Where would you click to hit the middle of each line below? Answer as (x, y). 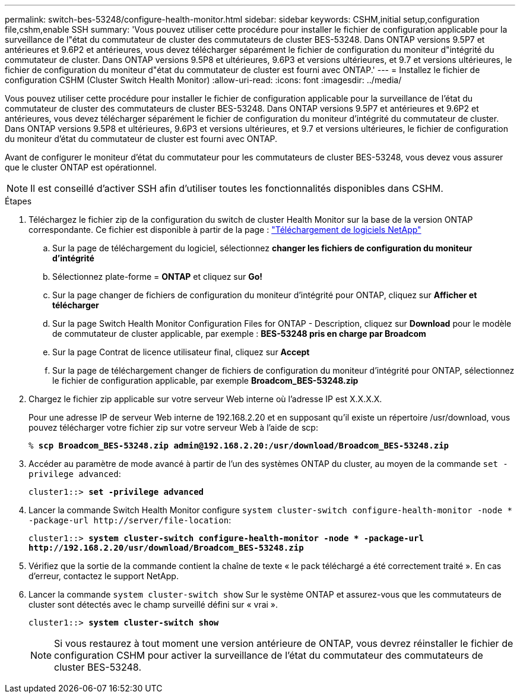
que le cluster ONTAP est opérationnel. (81, 167)
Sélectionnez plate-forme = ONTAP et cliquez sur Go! (157, 277)
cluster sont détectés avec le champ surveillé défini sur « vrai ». (153, 604)
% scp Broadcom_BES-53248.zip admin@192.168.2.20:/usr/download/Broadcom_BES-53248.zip (239, 446)
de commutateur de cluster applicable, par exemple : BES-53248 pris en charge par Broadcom (239, 334)
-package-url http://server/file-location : (130, 520)
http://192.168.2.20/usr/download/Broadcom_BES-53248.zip (166, 548)
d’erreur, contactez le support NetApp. (104, 576)
